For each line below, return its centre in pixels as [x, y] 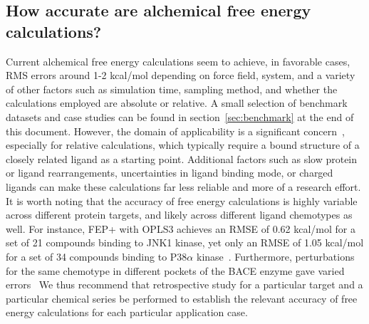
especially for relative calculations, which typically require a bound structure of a [183, 145]
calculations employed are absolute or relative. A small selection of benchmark [177, 103]
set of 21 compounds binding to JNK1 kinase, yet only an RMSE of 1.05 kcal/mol [185, 242]
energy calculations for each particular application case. [127, 312]
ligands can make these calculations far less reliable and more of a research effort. [183, 186]
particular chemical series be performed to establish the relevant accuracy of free [182, 298]
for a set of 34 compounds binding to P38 [97, 256]
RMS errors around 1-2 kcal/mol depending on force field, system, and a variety [181, 75]
